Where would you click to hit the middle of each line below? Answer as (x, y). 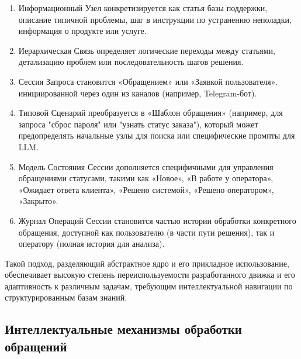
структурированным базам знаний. (66, 297)
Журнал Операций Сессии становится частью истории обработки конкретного (157, 220)
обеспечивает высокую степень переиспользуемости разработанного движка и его (150, 275)
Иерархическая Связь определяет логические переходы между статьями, (147, 50)
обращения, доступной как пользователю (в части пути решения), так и (146, 232)
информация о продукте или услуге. (82, 31)
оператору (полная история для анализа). (91, 244)
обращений (36, 346)
